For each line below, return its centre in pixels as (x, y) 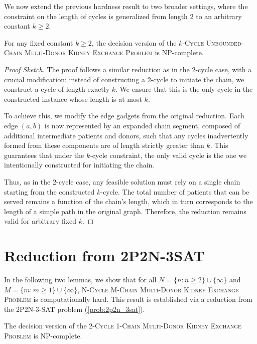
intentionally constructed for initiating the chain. (79, 165)
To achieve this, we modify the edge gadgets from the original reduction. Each (124, 116)
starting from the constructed (49, 191)
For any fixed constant (39, 42)
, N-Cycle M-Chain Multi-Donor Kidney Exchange (158, 289)
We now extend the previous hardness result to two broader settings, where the (126, 6)
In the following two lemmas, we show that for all (80, 279)
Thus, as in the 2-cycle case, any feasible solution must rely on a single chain (122, 181)
